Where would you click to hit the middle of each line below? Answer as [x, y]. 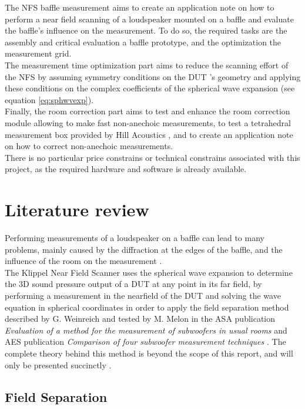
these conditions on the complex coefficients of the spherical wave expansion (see [150, 88]
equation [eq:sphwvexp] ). [49, 99]
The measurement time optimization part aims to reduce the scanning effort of [147, 65]
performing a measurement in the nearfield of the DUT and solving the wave [143, 295]
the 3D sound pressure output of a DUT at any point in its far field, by [133, 284]
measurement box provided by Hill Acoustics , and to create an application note [149, 134]
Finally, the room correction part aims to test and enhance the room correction [148, 111]
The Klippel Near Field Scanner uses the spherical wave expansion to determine [149, 272]
